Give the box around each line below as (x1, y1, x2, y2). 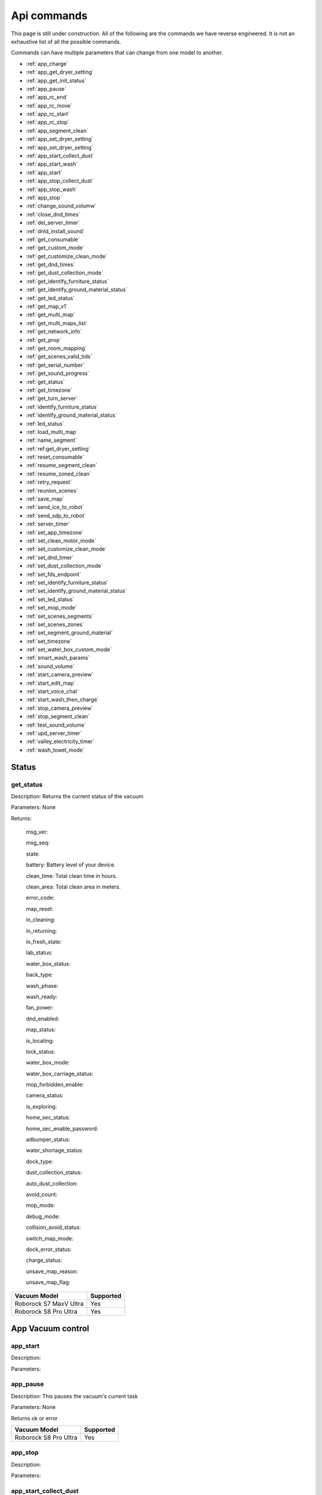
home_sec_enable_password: (26, 1125, 98, 1132)
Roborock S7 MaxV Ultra (14, 1299, 84, 1308)
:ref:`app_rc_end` (26, 93, 68, 101)
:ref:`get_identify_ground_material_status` (26, 286, 128, 293)
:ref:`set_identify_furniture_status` (26, 579, 109, 586)
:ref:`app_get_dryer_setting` (26, 69, 94, 76)
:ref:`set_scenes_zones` (26, 621, 85, 628)
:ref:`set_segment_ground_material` (26, 629, 113, 636)
